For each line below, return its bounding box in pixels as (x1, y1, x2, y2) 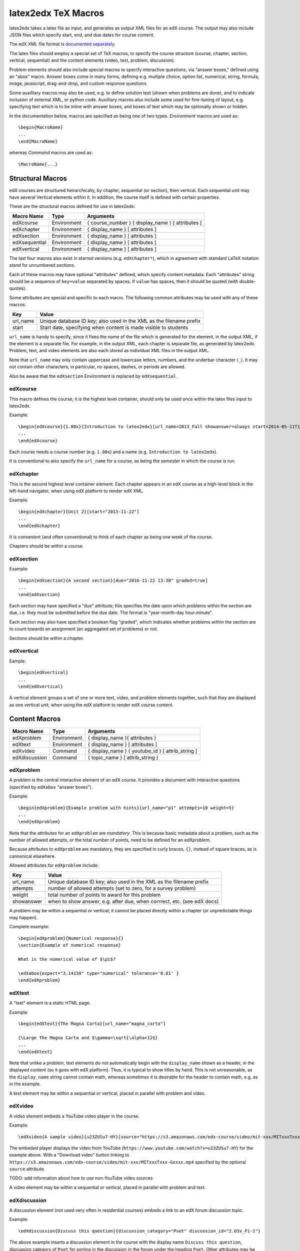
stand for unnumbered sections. (9, 262, 75, 268)
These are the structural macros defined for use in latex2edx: (9, 203, 135, 210)
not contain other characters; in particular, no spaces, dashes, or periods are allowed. (9, 364, 186, 370)
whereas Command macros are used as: (9, 150, 93, 156)
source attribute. (9, 1166, 45, 1172)
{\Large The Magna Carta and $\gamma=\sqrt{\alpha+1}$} (18, 1035, 158, 1040)
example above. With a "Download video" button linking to (9, 1152, 129, 1158)
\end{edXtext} (18, 1049, 52, 1054)
